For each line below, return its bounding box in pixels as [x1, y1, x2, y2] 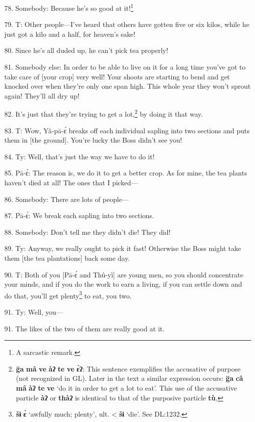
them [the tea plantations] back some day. [4, 253, 130, 263]
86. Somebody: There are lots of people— [4, 194, 129, 204]
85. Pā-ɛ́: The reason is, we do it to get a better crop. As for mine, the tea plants [4, 168, 247, 178]
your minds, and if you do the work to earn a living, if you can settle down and [4, 279, 242, 289]
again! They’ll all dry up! [4, 90, 80, 100]
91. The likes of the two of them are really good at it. [4, 323, 165, 333]
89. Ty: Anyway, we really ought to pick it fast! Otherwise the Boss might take [4, 243, 241, 253]
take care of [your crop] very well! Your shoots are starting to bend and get [4, 71, 230, 81]
